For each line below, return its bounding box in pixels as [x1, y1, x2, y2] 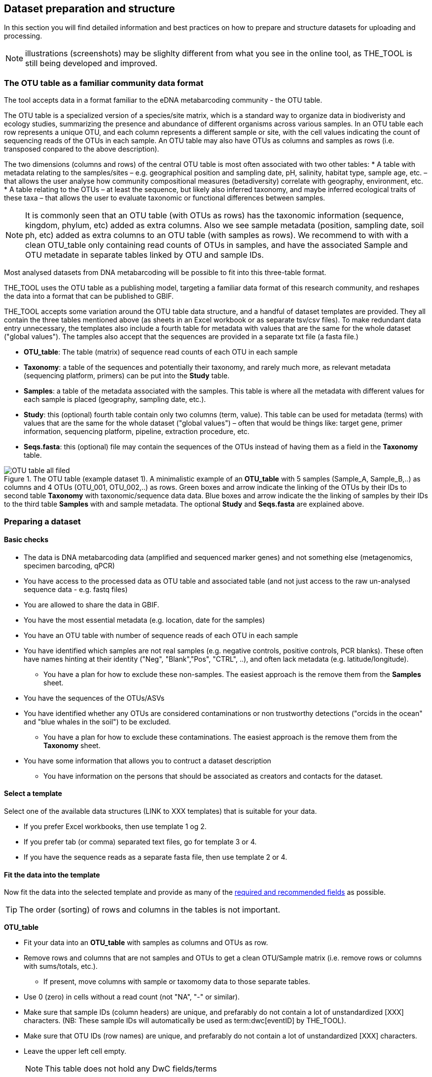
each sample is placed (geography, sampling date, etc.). [24, 395, 206, 404]
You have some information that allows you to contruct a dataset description [24, 756, 271, 765]
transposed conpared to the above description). [4, 145, 159, 154]
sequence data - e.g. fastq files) [24, 585, 128, 594]
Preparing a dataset [4, 516, 81, 526]
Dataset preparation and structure [4, 2, 175, 15]
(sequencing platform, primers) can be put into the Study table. [24, 371, 230, 380]
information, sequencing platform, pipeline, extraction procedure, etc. [24, 427, 250, 436]
